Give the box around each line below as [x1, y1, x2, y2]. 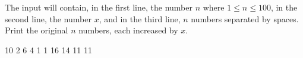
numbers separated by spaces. [191, 12, 299, 25]
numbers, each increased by [78, 24, 178, 36]
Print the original [5, 24, 68, 36]
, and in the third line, [99, 12, 181, 25]
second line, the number [5, 12, 91, 25]
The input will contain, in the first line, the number [5, 1, 192, 13]
